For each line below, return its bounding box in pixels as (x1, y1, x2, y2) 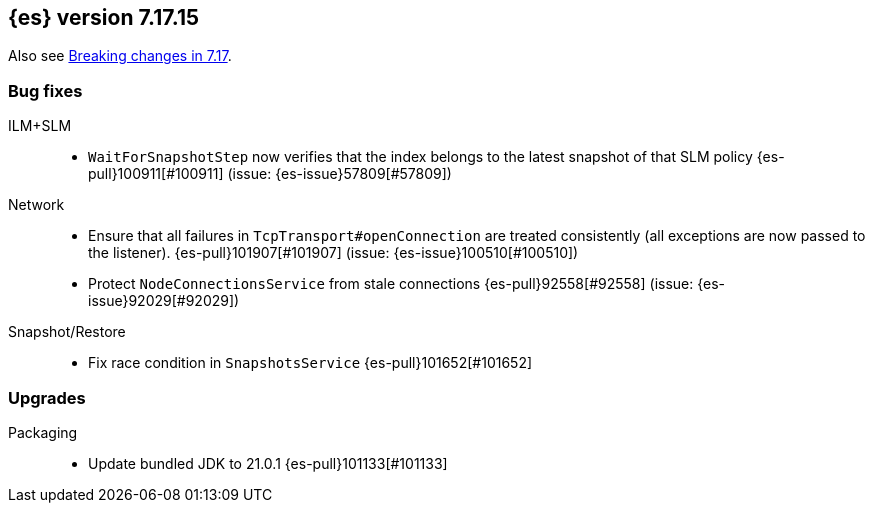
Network (8, 196, 65, 214)
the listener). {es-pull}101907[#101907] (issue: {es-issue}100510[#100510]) (88, 244, 579, 262)
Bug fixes (8, 80, 83, 101)
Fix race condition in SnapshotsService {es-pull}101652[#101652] (88, 354, 533, 372)
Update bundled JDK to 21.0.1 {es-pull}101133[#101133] (88, 454, 448, 472)
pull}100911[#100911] (88, 165, 224, 183)
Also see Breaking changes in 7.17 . (8, 47, 232, 65)
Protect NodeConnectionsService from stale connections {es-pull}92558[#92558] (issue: (88, 275, 694, 293)
